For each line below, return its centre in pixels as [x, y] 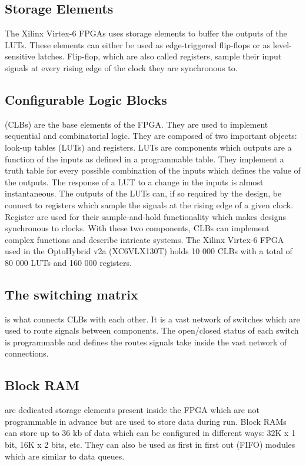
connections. [27, 353]
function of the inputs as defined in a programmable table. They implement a [144, 159]
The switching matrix [71, 294]
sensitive [20, 56]
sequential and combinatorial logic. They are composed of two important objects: [151, 136]
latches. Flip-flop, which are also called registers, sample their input [160, 56]
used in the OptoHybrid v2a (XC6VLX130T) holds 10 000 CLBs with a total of [149, 251]
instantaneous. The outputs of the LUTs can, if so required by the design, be [143, 193]
